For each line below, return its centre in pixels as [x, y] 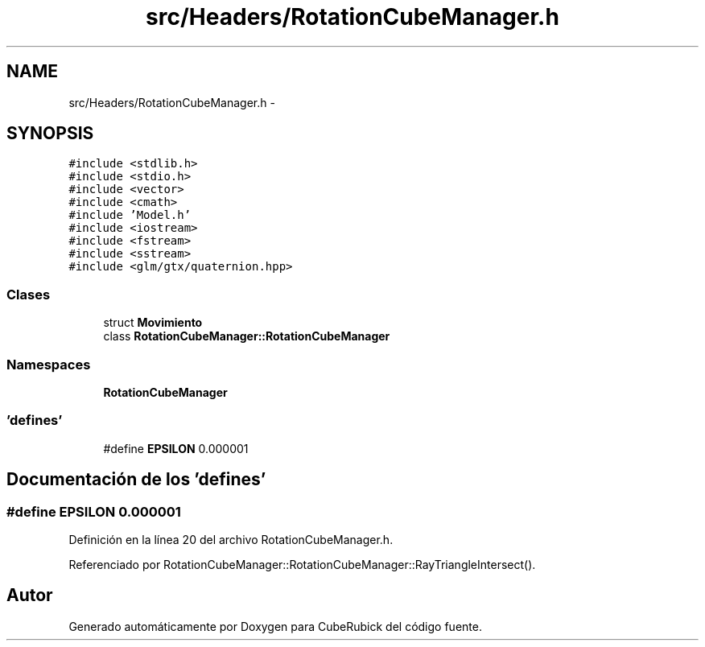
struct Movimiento [153, 323]
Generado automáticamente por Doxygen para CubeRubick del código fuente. [275, 626]
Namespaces [49, 364]
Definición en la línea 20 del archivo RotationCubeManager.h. [231, 539]
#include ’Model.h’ [130, 215]
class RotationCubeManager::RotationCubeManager [247, 336]
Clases [29, 294]
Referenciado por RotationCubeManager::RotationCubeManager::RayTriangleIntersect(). [302, 564]
